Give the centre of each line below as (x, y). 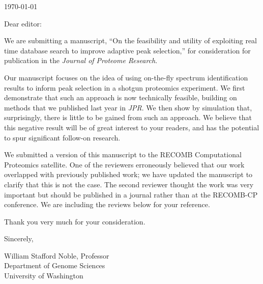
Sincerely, (19, 238)
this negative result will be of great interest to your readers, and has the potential (132, 127)
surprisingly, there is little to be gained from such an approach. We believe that (128, 117)
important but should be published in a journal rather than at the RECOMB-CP (131, 194)
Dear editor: (23, 23)
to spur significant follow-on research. (62, 137)
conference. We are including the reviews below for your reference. (107, 204)
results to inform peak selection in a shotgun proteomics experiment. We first (125, 87)
